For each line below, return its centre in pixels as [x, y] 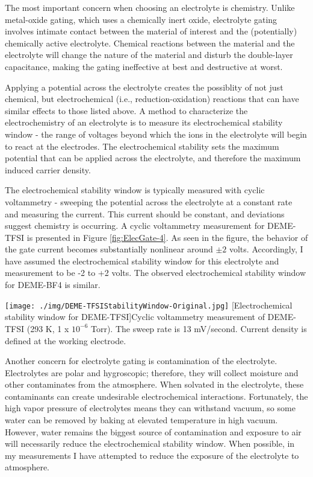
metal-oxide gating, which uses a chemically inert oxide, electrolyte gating [141, 19]
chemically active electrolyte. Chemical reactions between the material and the [150, 43]
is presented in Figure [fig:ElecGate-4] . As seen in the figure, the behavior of [167, 237]
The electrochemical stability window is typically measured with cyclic [135, 190]
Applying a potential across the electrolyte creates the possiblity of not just [144, 87]
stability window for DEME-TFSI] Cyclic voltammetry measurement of [135, 317]
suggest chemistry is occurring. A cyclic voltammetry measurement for [135, 226]
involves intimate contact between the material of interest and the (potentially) [151, 31]
